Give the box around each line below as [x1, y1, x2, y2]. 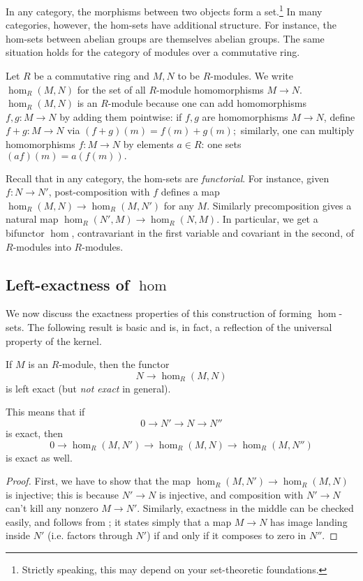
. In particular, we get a [216, 212, 318, 226]
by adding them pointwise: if [59, 109, 182, 124]
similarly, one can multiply [240, 123, 355, 138]
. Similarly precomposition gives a [207, 198, 352, 212]
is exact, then [6, 425, 64, 440]
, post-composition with [48, 184, 150, 199]
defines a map [161, 184, 220, 199]
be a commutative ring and [34, 68, 150, 83]
